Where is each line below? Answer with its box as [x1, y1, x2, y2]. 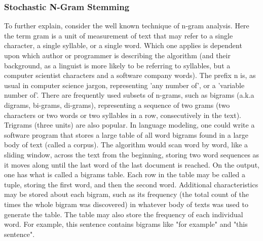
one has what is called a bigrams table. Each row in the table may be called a [4, 169, 246, 180]
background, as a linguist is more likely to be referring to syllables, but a [4, 60, 231, 70]
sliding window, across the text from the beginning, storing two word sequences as [4, 149, 259, 159]
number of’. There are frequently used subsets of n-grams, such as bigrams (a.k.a [4, 90, 254, 100]
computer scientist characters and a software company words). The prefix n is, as [4, 70, 256, 81]
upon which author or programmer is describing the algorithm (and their [4, 50, 231, 60]
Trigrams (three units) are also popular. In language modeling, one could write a [4, 119, 255, 130]
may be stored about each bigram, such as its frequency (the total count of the [4, 189, 249, 199]
